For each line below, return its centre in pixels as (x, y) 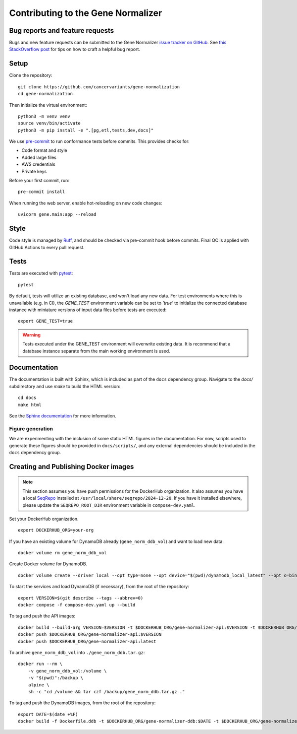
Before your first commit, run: (39, 181)
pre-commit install (42, 192)
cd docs (27, 398)
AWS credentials (38, 164)
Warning (31, 334)
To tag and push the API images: (42, 616)
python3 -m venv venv (44, 116)
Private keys (34, 171)
